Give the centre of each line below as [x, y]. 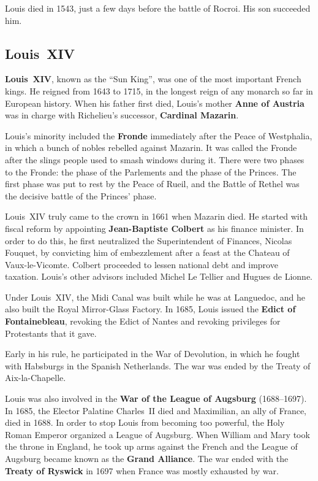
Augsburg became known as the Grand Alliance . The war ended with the [147, 459]
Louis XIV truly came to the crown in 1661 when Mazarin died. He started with [156, 216]
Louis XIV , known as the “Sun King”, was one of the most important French [153, 79]
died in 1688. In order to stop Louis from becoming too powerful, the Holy [145, 422]
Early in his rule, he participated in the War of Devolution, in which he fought [153, 354]
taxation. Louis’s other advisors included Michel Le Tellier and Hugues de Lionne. [159, 276]
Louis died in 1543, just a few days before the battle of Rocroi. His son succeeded [158, 8]
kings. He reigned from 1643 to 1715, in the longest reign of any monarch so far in [159, 90]
